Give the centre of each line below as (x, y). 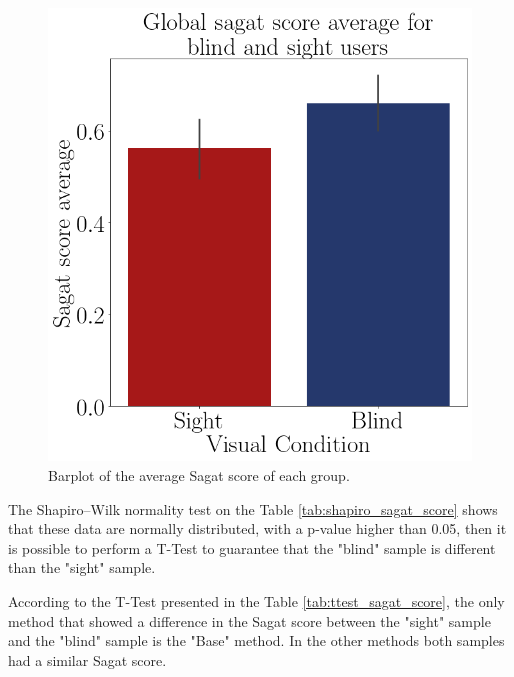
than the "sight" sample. (82, 567)
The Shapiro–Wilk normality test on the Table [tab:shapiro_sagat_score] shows (253, 508)
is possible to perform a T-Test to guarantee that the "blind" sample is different (252, 547)
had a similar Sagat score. (87, 659)
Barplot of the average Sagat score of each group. (199, 475)
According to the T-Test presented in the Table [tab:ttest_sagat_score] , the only (256, 601)
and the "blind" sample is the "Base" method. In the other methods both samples (256, 640)
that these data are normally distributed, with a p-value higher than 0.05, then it (257, 528)
